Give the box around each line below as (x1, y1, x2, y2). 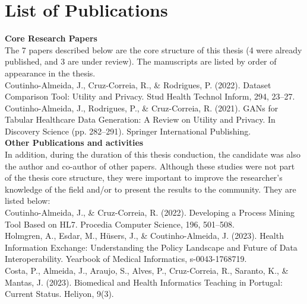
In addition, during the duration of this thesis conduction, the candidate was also (5, 148, 300, 161)
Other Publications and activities (5, 136, 144, 149)
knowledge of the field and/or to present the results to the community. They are (5, 183, 296, 195)
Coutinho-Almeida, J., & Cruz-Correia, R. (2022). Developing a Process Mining (5, 206, 295, 219)
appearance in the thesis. (5, 66, 96, 79)
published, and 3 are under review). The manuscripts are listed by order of (5, 55, 277, 68)
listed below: (5, 194, 50, 207)
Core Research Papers (5, 32, 97, 44)
